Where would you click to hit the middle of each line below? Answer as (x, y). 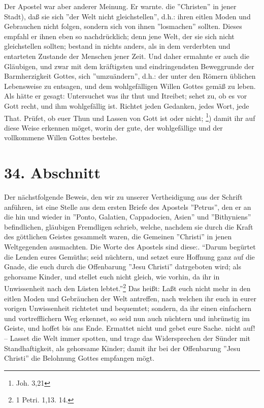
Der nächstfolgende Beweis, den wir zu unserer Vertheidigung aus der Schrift (123, 197)
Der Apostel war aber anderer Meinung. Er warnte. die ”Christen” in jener (120, 6)
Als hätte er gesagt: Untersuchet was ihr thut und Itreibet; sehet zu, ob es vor (126, 96)
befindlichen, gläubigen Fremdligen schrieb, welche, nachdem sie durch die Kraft (129, 226)
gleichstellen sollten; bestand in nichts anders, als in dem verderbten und (117, 46)
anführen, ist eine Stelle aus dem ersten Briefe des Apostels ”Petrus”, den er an (128, 207)
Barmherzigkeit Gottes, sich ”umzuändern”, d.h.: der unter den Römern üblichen (130, 76)
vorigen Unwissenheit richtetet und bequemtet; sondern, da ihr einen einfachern (128, 308)
